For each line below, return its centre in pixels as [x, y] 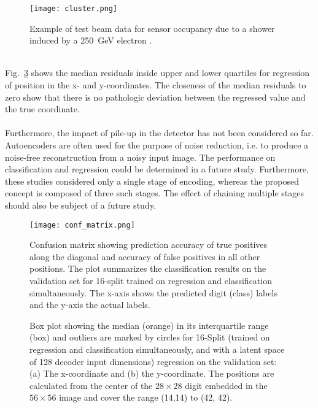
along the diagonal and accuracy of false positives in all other [145, 256]
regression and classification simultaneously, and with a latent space [157, 349]
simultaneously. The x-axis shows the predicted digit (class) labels [153, 292]
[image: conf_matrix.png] [82, 225]
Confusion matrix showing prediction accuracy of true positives [149, 244]
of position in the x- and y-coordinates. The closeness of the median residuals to [156, 85]
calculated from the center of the [91, 385]
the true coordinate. [42, 109]
